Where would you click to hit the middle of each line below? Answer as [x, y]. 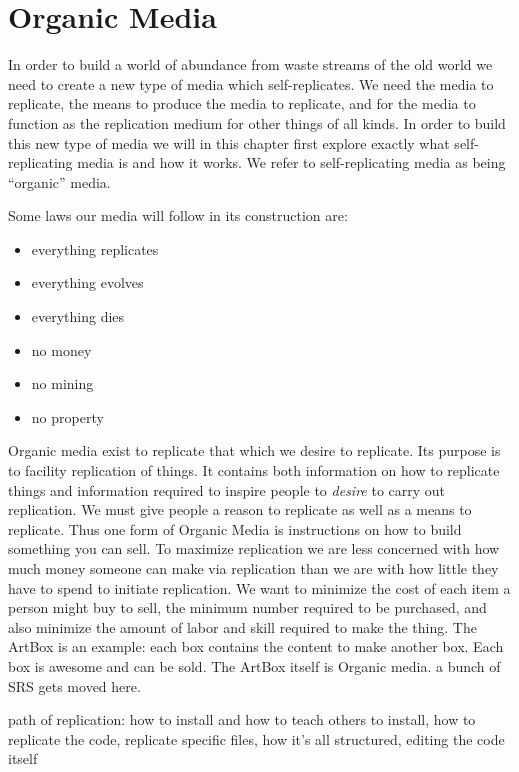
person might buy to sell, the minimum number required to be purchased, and [247, 607]
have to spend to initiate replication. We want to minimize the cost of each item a [259, 587]
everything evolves [87, 282]
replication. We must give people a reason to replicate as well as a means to [240, 509]
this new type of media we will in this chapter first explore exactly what [229, 142]
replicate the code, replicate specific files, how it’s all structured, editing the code [256, 738]
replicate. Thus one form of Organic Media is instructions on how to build [235, 528]
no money [61, 349]
